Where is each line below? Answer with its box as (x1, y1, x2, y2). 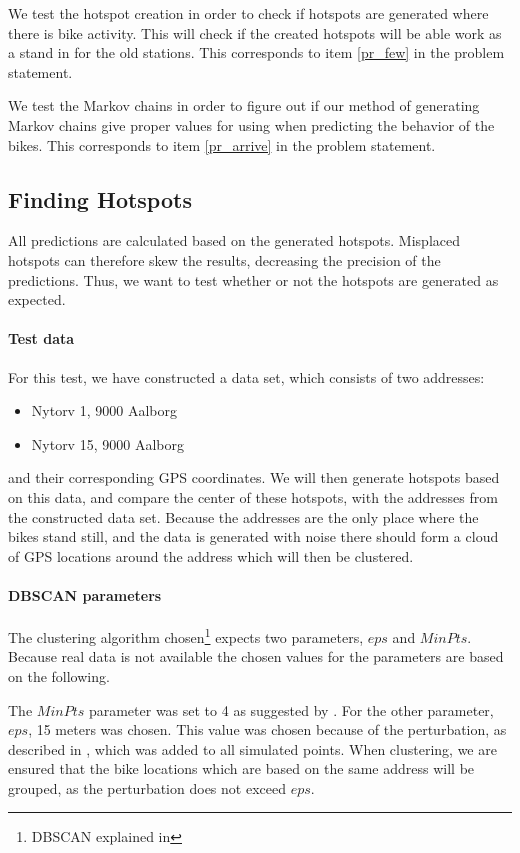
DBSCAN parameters (8, 584, 162, 605)
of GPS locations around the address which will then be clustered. (8, 545, 414, 566)
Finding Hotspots (8, 183, 192, 214)
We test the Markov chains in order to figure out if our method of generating (8, 95, 480, 116)
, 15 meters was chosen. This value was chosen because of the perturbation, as (28, 719, 507, 740)
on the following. (8, 665, 110, 686)
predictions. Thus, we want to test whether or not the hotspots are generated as (8, 269, 499, 290)
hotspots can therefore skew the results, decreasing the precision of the (8, 249, 441, 270)
